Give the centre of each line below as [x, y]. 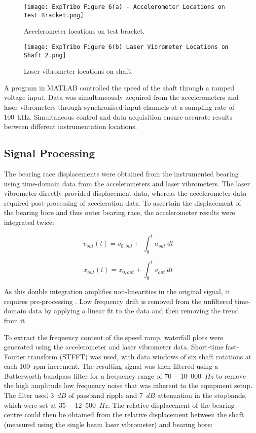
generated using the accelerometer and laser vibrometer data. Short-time [114, 347]
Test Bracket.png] [54, 15]
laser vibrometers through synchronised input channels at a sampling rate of [119, 107]
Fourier [15, 356]
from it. [16, 320]
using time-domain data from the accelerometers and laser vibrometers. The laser [127, 183]
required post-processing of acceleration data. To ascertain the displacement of [123, 202]
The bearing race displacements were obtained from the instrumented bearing [121, 173]
